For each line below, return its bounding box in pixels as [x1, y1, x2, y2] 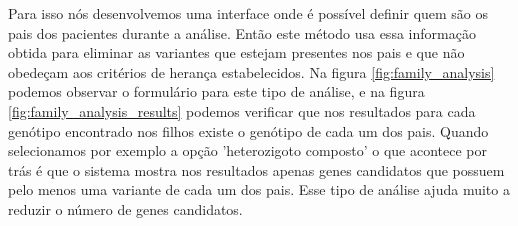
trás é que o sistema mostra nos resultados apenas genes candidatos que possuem [8, 159, 505, 180]
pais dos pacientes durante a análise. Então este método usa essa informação [8, 22, 476, 43]
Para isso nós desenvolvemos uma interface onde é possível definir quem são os [8, 3, 489, 23]
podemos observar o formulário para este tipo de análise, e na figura [8, 81, 425, 102]
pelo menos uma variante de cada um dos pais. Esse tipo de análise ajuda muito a [8, 179, 510, 200]
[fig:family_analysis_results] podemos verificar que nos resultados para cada [8, 100, 476, 121]
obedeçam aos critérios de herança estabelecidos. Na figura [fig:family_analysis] [8, 61, 495, 82]
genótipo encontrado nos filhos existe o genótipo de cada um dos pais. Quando [8, 120, 489, 141]
